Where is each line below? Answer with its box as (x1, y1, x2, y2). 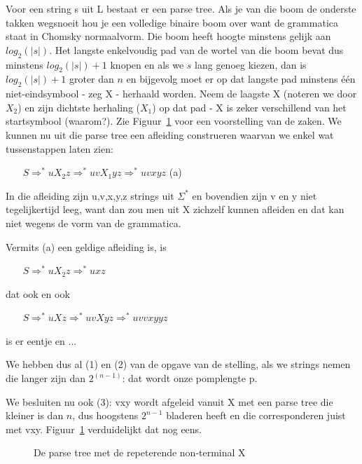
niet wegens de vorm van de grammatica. (6, 215, 181, 230)
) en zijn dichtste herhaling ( (18, 100, 141, 114)
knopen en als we (110, 57, 184, 71)
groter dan (69, 71, 114, 86)
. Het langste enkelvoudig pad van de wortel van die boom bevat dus (49, 42, 344, 57)
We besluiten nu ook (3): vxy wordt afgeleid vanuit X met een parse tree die (6, 394, 333, 409)
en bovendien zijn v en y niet (192, 188, 317, 203)
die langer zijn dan (6, 371, 86, 385)
